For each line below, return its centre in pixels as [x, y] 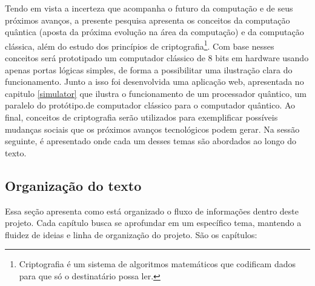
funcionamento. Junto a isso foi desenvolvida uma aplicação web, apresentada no [154, 81]
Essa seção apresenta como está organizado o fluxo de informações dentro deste [152, 211]
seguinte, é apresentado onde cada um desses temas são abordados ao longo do [151, 141]
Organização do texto [73, 185]
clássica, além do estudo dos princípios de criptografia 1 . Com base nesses [140, 45]
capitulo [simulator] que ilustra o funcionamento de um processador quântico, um [156, 93]
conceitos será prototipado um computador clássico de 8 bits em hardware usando [157, 58]
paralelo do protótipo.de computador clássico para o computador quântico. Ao [150, 105]
